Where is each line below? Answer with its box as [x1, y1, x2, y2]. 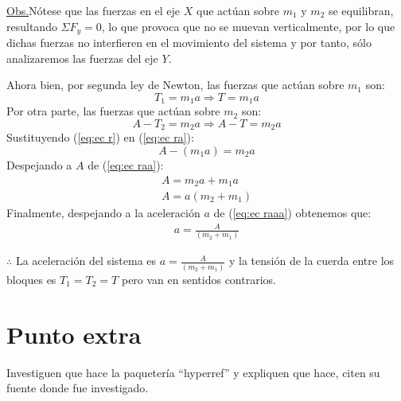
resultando [6, 18, 57, 34]
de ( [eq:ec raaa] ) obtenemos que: [213, 204, 372, 221]
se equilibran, [328, 2, 394, 18]
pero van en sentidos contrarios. [121, 271, 276, 287]
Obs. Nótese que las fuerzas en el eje [6, 2, 181, 18]
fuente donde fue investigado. [6, 380, 149, 396]
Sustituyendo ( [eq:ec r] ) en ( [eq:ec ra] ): [6, 129, 194, 146]
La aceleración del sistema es [15, 252, 157, 269]
